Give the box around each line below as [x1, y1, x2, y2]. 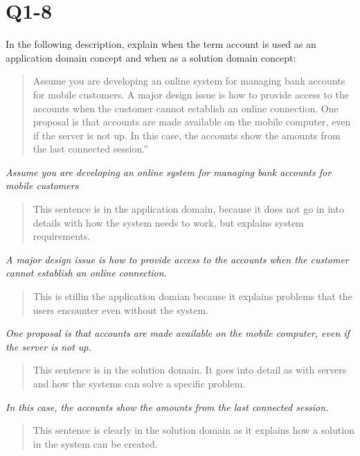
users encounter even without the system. [33, 302, 208, 317]
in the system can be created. [33, 436, 158, 450]
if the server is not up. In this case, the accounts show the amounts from [33, 128, 341, 142]
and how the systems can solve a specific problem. [33, 376, 246, 390]
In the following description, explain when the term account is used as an [6, 37, 316, 51]
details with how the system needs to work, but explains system [33, 215, 304, 229]
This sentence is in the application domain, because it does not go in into [33, 202, 344, 216]
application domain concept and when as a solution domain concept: [6, 50, 296, 64]
